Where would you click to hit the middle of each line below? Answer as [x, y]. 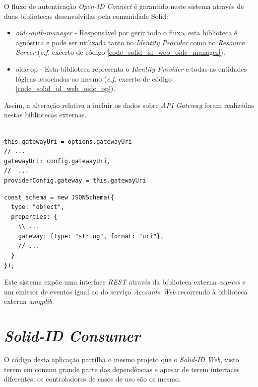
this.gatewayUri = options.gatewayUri [68, 142]
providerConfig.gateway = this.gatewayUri [75, 180]
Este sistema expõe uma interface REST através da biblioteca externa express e [125, 282]
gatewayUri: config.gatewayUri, [57, 161]
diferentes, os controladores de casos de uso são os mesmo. [92, 379]
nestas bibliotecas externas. [45, 115]
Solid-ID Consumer [72, 336]
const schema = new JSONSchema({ [59, 197]
